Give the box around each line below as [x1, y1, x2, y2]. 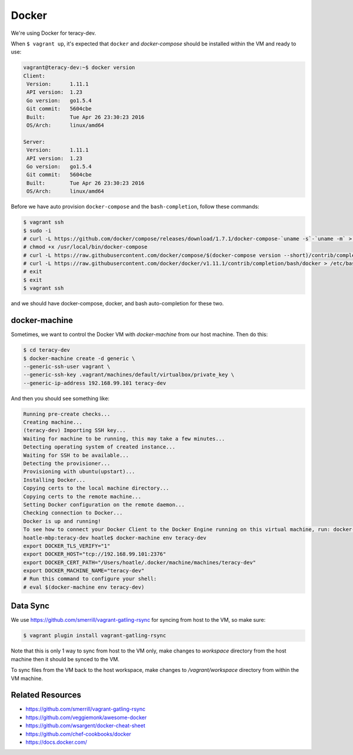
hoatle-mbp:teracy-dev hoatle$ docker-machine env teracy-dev [23, 534, 207, 541]
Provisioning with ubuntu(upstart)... [23, 469, 135, 475]
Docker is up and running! [23, 517, 101, 525]
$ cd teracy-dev [23, 347, 71, 354]
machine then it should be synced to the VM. [11, 655, 120, 662]
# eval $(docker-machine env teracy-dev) [23, 583, 145, 591]
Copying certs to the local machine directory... [23, 485, 169, 492]
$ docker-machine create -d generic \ [23, 355, 135, 362]
